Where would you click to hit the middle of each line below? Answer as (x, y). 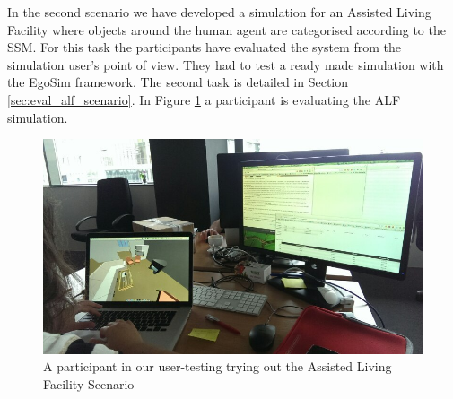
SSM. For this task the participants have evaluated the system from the (204, 47)
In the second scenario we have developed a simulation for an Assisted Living (219, 12)
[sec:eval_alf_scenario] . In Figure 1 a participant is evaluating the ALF (204, 99)
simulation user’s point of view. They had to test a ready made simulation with (226, 64)
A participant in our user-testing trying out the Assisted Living (218, 366)
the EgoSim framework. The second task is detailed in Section (178, 82)
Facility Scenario (89, 383)
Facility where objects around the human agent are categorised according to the (226, 29)
